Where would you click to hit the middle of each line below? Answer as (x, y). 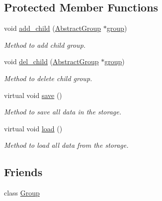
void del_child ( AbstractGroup (51, 61)
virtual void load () (33, 128)
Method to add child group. (45, 45)
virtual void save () (33, 95)
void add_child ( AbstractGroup (53, 28)
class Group (22, 193)
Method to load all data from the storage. (66, 145)
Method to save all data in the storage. (63, 112)
